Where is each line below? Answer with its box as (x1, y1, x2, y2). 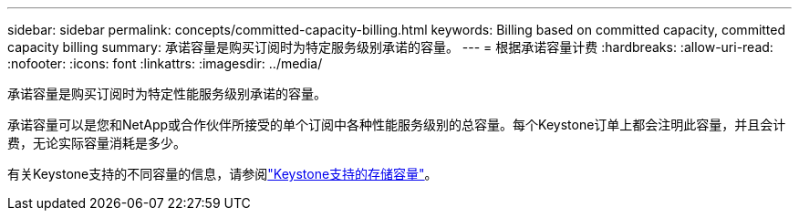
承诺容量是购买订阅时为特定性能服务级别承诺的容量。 (7, 86, 327, 101)
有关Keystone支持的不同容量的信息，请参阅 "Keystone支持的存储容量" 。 (7, 166, 438, 182)
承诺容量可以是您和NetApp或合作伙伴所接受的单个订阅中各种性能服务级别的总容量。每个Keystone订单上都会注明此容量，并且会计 (7, 117, 786, 132)
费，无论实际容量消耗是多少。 (7, 135, 186, 151)
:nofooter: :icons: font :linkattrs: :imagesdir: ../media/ (7, 56, 323, 71)
